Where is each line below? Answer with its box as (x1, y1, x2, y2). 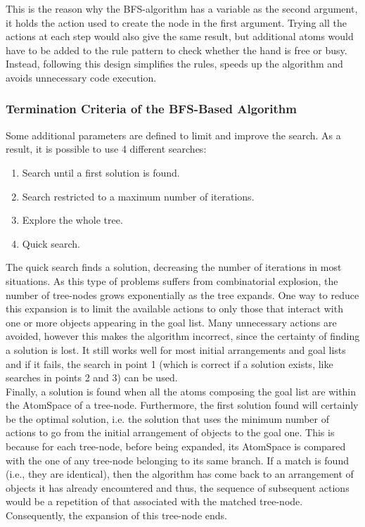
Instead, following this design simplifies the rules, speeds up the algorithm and (6, 56, 343, 71)
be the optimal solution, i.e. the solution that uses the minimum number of (6, 411, 330, 426)
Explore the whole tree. (22, 212, 123, 227)
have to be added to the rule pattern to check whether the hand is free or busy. (6, 42, 347, 57)
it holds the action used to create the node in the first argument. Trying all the (6, 15, 347, 30)
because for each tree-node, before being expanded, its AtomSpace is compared (6, 439, 346, 454)
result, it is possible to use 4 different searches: (6, 141, 207, 156)
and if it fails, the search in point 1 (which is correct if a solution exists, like (6, 356, 333, 371)
